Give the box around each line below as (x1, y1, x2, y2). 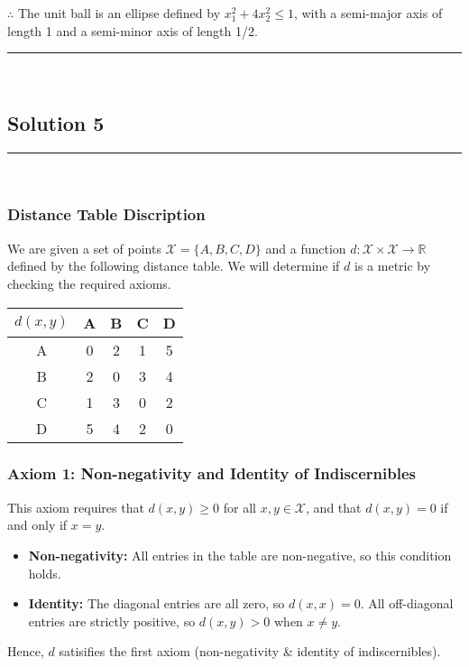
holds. (28, 563, 61, 582)
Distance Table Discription (7, 203, 206, 226)
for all (223, 497, 256, 516)
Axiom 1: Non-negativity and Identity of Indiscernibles (7, 462, 416, 485)
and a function (265, 238, 346, 257)
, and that (306, 497, 362, 516)
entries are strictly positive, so (28, 611, 196, 630)
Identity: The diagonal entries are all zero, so (28, 594, 285, 613)
